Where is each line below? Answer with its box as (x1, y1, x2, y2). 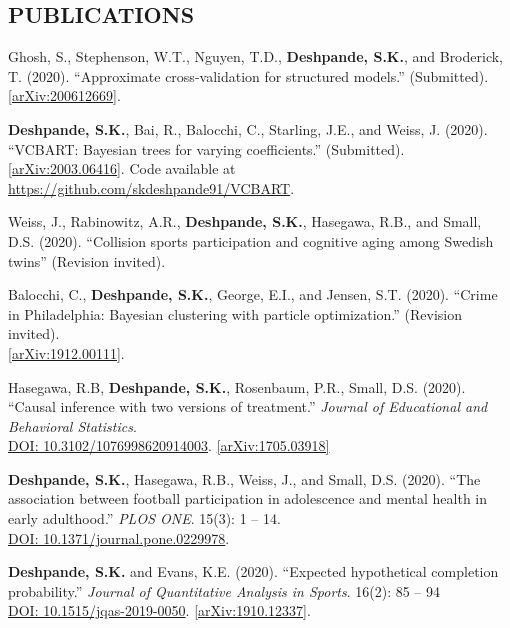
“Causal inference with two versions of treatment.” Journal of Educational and (8, 396, 488, 417)
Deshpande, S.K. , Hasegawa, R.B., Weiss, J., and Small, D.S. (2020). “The (8, 468, 481, 489)
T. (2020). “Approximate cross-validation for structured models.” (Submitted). (8, 65, 489, 86)
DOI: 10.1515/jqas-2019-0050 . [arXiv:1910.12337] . (8, 600, 311, 621)
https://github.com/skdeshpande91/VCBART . (8, 177, 295, 198)
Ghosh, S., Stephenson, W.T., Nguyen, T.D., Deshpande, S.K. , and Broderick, (8, 46, 504, 67)
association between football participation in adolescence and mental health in (8, 488, 488, 509)
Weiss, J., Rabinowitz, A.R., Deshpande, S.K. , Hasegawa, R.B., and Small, (8, 211, 482, 232)
